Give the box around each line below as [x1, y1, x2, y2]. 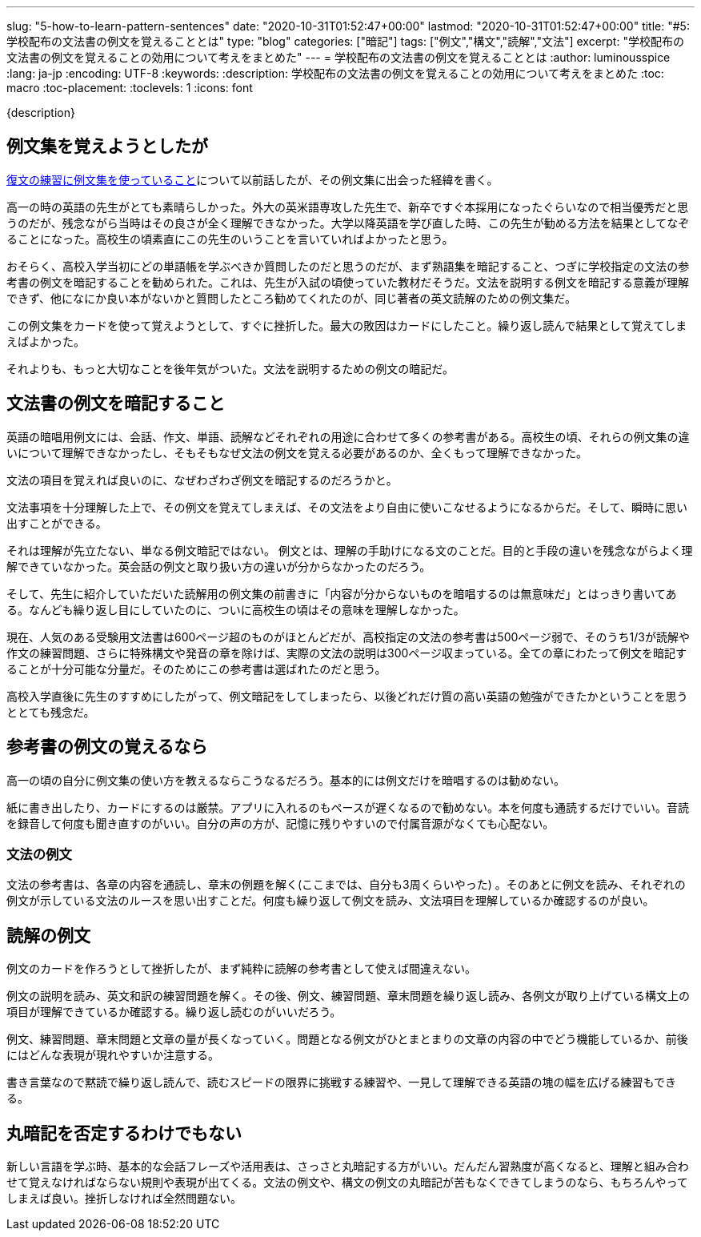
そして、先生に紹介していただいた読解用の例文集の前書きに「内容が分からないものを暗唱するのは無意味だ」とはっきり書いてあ [6, 586, 677, 600]
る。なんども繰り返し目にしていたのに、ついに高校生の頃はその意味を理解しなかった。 [6, 602, 465, 616]
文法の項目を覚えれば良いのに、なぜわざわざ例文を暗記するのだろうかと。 [6, 472, 398, 487]
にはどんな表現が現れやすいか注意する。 [6, 1048, 219, 1062]
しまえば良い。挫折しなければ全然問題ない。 [6, 1191, 242, 1205]
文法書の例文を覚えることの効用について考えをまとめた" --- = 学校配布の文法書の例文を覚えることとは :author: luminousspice [6, 50, 671, 64]
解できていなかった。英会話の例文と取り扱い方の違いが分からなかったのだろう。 [6, 559, 431, 573]
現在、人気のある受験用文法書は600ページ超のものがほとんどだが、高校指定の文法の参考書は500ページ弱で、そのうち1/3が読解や [6, 629, 690, 644]
